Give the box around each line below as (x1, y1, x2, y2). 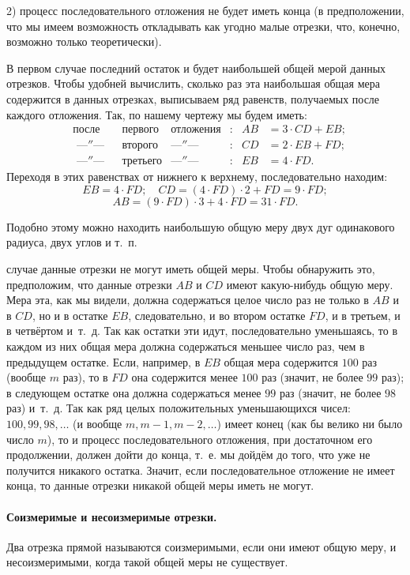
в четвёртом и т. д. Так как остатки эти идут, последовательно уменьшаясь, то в (6, 322, 398, 339)
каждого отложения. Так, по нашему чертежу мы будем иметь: (6, 106, 307, 122)
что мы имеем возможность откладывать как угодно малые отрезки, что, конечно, (6, 17, 401, 34)
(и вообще (73, 415, 122, 431)
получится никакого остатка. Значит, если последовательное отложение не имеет (6, 461, 395, 478)
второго (122, 140, 159, 152)
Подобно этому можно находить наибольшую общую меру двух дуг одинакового (6, 218, 395, 235)
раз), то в (62, 369, 108, 385)
